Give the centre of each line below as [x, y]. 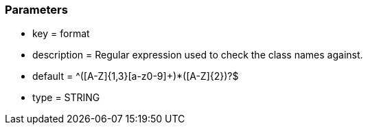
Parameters [36, 10]
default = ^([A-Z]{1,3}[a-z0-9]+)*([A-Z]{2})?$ [136, 76]
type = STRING [66, 98]
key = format [61, 34]
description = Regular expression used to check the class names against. [198, 55]
